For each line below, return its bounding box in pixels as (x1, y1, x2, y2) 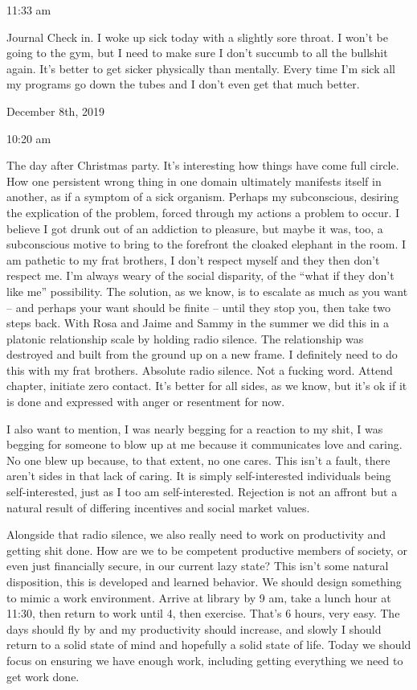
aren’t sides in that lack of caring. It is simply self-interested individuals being (6, 467, 391, 484)
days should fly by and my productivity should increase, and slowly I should (6, 620, 382, 637)
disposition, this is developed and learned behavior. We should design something (6, 573, 402, 589)
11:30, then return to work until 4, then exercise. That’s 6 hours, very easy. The (6, 605, 400, 622)
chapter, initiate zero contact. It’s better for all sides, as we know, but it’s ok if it (6, 377, 407, 394)
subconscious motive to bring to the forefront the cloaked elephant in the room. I (6, 236, 406, 253)
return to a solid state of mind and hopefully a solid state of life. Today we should (6, 636, 411, 653)
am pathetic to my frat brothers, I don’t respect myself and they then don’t (6, 251, 380, 268)
